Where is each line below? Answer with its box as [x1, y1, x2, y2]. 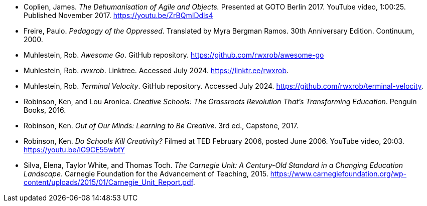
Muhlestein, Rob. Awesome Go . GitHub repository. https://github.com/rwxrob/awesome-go [24, 51, 324, 59]
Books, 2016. [24, 106, 66, 114]
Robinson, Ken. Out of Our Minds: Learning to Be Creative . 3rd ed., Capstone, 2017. [24, 121, 299, 130]
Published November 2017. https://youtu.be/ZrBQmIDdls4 [24, 11, 213, 20]
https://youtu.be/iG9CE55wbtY [24, 145, 125, 154]
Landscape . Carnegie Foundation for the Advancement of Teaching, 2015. [24, 169, 268, 178]
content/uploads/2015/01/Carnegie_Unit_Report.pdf [24, 178, 193, 186]
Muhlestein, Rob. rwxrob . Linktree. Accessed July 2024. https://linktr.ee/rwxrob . [24, 66, 289, 75]
